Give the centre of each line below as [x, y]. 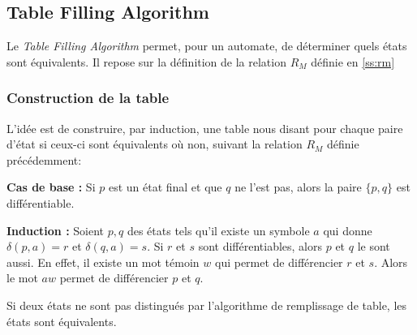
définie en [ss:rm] [353, 61]
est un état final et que [165, 187]
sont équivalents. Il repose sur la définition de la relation [146, 61]
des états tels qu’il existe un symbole [218, 230]
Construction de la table [88, 98]
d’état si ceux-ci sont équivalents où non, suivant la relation [155, 144]
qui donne [348, 230]
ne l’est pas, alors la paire [298, 187]
